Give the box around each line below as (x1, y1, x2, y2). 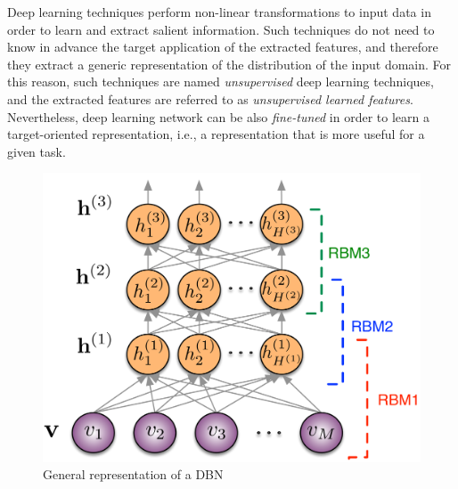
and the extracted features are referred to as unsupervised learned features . (7, 89, 413, 108)
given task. (7, 142, 66, 160)
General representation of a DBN (43, 465, 224, 484)
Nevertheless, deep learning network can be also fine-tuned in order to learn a (7, 107, 429, 126)
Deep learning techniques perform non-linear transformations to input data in (7, 3, 431, 20)
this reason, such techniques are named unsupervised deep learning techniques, (7, 72, 434, 91)
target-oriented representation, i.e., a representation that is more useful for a (7, 125, 425, 143)
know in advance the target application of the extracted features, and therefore (7, 37, 438, 56)
